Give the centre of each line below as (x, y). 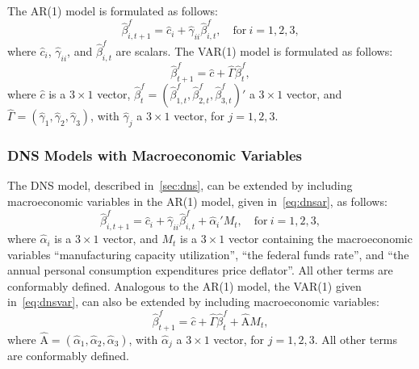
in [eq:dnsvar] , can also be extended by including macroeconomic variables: (193, 302)
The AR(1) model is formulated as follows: (113, 10)
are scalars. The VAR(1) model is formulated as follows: (254, 50)
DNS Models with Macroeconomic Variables (155, 155)
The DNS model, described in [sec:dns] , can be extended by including (180, 185)
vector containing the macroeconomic (320, 239)
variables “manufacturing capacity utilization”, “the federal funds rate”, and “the (208, 254)
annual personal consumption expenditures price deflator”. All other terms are (200, 270)
